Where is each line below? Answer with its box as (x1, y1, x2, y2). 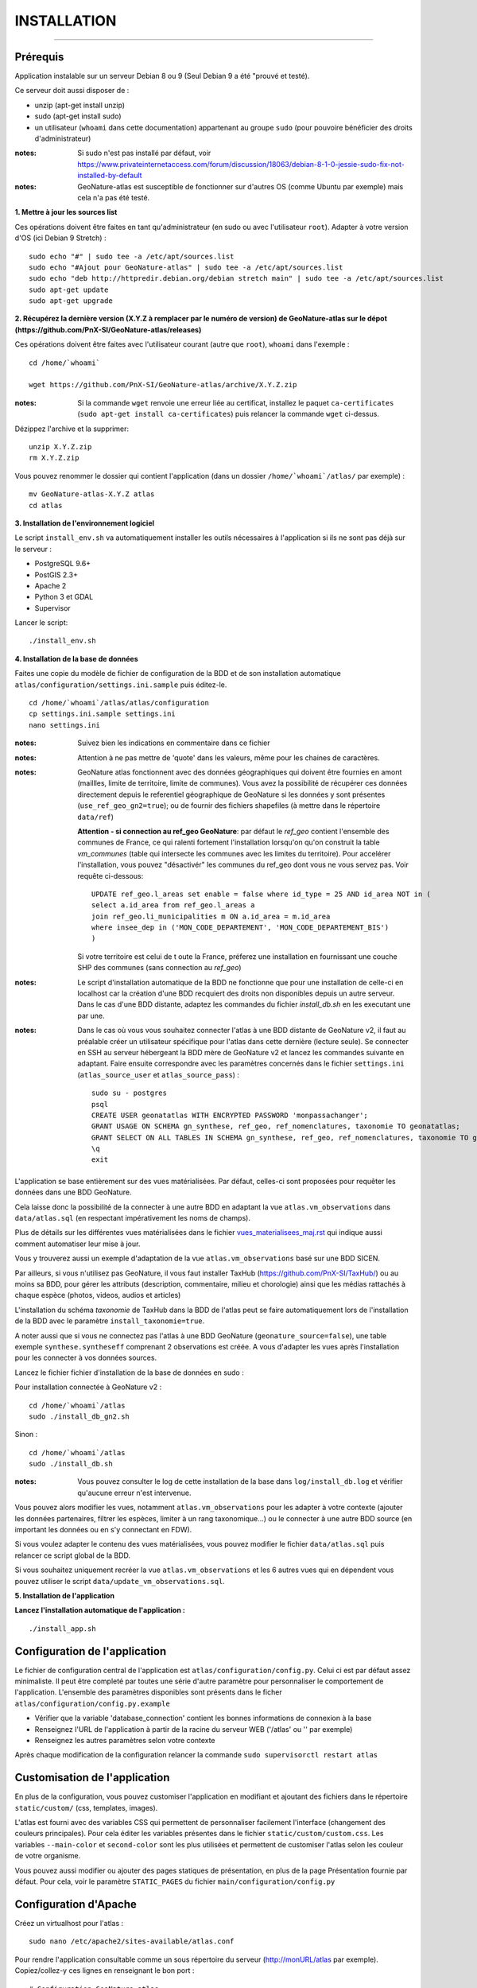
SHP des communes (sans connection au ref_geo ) (77, 963, 242, 973)
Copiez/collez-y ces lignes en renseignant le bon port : (14, 1966, 195, 1975)
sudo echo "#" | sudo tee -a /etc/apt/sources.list (29, 251, 235, 261)
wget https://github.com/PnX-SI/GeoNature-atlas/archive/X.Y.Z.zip (29, 380, 297, 390)
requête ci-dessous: (77, 871, 144, 880)
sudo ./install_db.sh (29, 1459, 113, 1469)
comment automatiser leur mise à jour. (14, 1239, 141, 1248)
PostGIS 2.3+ (34, 569, 79, 580)
